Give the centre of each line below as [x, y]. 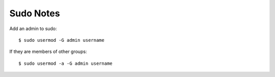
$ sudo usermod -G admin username [61, 40]
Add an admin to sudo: [33, 29]
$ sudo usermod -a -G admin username [66, 63]
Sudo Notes [35, 13]
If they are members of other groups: [48, 52]
